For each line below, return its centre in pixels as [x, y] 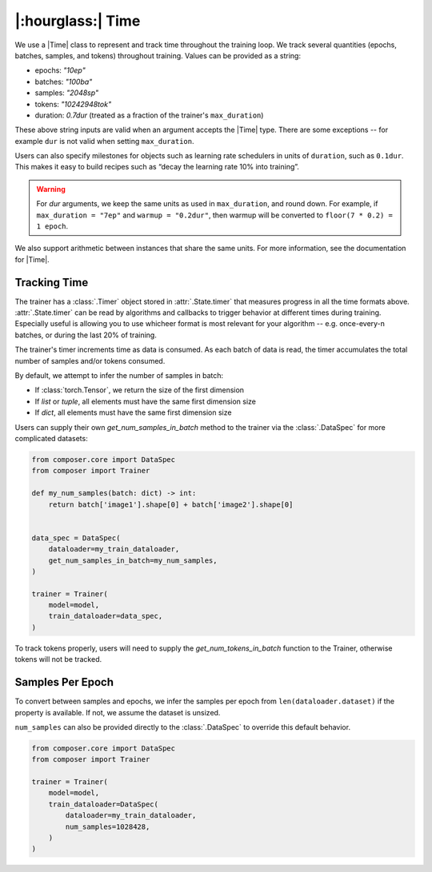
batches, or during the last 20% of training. [86, 335]
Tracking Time [52, 283]
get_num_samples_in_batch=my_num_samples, [133, 560]
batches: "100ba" [64, 82]
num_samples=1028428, [108, 826]
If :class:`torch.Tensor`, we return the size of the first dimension [139, 390]
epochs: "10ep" [60, 70]
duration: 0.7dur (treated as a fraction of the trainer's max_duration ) [149, 115]
